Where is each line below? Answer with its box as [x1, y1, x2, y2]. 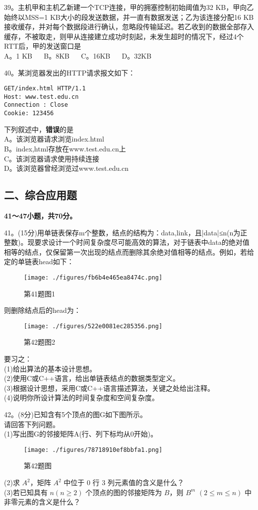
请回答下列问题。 [4, 419, 60, 429]
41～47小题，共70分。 [4, 210, 77, 220]
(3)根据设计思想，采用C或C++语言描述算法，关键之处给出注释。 [4, 382, 214, 393]
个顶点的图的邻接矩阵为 [85, 487, 162, 497]
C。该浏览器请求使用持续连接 [4, 153, 100, 163]
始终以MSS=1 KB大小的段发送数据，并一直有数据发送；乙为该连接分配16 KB [4, 11, 254, 22]
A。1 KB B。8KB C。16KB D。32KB [4, 50, 152, 61]
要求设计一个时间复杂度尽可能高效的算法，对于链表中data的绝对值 [34, 237, 250, 247]
